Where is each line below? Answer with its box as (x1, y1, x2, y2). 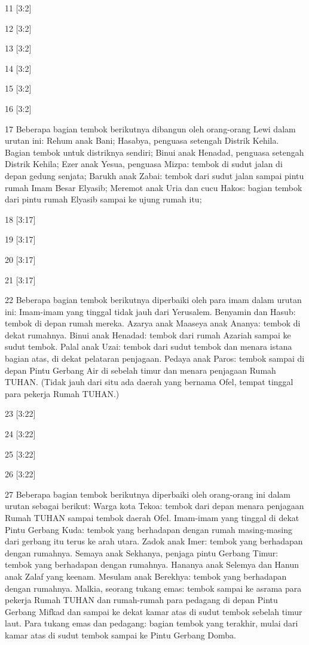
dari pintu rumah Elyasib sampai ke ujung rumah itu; (5, 193, 202, 205)
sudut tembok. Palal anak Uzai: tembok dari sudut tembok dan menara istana (5, 340, 292, 353)
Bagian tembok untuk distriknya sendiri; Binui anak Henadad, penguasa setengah (5, 146, 304, 158)
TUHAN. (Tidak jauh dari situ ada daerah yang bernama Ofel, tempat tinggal (5, 376, 293, 388)
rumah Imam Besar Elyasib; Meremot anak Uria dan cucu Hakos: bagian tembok (5, 181, 302, 193)
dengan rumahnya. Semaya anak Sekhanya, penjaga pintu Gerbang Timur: (5, 546, 279, 559)
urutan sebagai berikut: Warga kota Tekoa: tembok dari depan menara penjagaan (5, 499, 304, 512)
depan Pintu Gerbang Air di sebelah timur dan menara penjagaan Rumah (5, 364, 276, 376)
